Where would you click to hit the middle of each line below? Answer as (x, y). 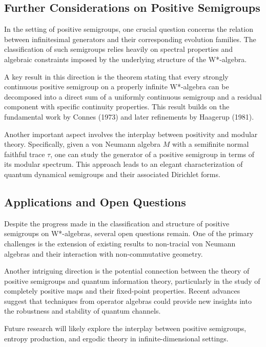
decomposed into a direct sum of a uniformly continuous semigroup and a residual (133, 96)
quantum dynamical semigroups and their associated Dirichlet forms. (112, 174)
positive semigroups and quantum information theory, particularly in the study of (132, 281)
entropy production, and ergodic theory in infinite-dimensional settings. (116, 338)
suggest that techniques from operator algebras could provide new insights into (128, 301)
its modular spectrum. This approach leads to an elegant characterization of (124, 164)
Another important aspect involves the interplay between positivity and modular (131, 134)
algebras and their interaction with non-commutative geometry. (104, 253)
